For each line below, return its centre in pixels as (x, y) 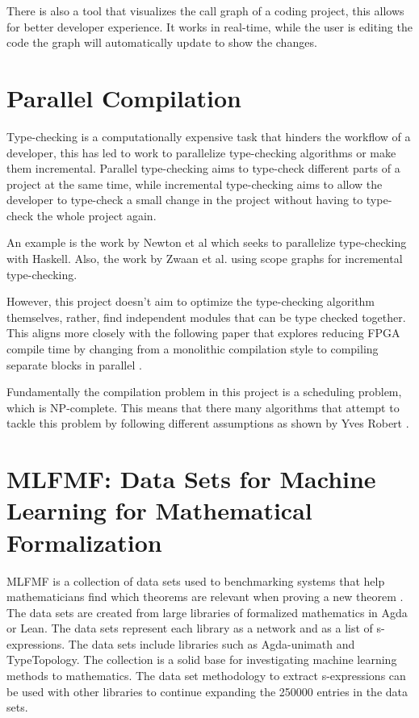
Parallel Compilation (124, 97)
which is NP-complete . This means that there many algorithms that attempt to (203, 407)
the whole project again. (96, 215)
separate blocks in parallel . (74, 364)
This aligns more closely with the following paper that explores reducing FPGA (203, 333)
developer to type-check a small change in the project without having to (185, 200)
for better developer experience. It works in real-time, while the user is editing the (209, 26)
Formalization (84, 542)
